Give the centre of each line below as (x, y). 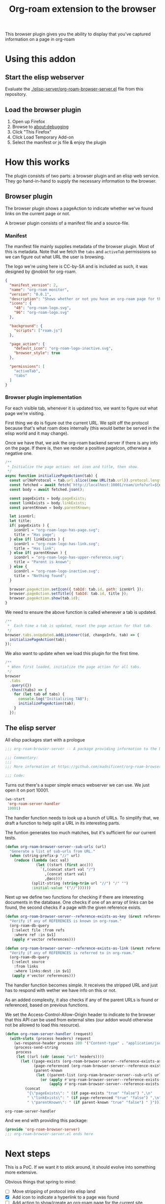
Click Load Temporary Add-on (43, 137)
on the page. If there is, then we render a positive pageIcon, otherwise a (78, 448)
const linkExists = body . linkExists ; (48, 503)
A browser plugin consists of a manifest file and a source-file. (67, 223)
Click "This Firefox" (32, 132)
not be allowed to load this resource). (43, 1025)
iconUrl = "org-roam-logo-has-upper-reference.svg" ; (69, 558)
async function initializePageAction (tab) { (51, 476)
